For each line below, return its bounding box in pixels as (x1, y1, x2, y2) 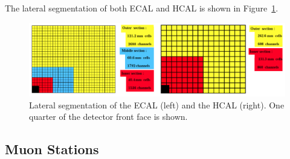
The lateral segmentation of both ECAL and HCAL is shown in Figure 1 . (5, 2, 279, 14)
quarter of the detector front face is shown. (29, 110, 188, 123)
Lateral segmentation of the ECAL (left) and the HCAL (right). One (29, 98, 285, 111)
